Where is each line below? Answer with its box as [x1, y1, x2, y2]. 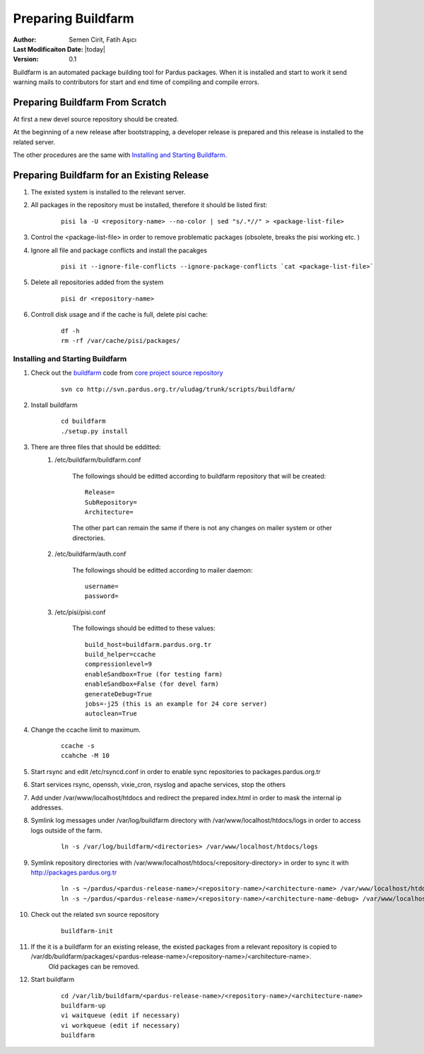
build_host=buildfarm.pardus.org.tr [85, 640, 212, 648]
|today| [84, 45, 106, 53]
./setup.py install [61, 427, 129, 435]
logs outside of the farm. [30, 826, 102, 834]
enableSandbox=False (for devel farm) [85, 680, 219, 689]
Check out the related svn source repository [30, 910, 159, 919]
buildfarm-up [61, 1001, 106, 1009]
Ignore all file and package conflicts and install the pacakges [30, 246, 208, 254]
